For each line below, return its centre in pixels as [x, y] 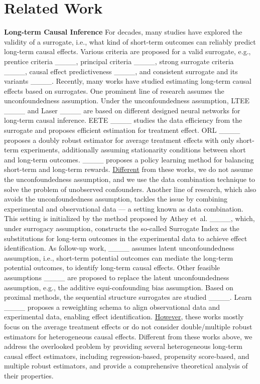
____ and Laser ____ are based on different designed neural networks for [122, 110]
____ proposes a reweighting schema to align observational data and [112, 307]
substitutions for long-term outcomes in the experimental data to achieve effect [126, 238]
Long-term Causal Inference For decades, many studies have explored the [123, 32]
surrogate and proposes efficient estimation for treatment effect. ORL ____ [122, 130]
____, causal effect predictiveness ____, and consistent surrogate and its [121, 71]
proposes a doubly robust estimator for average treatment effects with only [119, 140]
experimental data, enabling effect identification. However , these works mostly [124, 317]
